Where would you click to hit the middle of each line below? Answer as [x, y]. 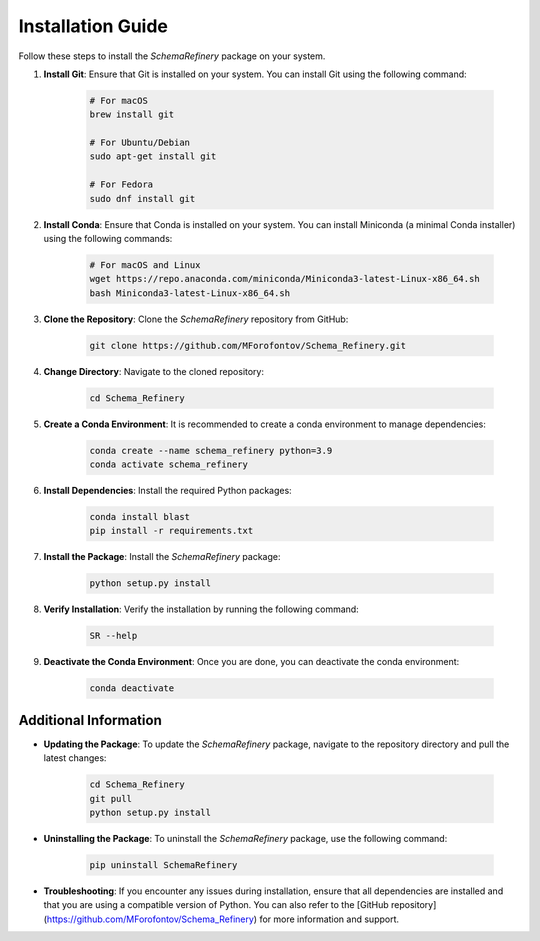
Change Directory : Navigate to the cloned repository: [154, 371]
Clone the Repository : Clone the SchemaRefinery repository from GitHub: [196, 319]
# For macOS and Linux [145, 265]
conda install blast [139, 517]
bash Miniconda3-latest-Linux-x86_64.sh [189, 293]
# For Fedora [121, 184]
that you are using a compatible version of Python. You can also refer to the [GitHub [216, 905]
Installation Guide [93, 26]
